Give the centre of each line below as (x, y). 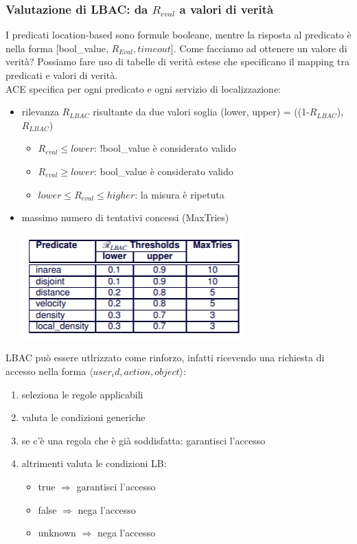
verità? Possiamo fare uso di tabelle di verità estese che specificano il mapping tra (177, 61)
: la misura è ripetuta (180, 194)
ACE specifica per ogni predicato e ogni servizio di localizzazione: (143, 88)
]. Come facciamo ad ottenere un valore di (259, 48)
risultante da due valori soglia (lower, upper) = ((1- (201, 112)
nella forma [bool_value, (57, 48)
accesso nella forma (46, 371)
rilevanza (40, 112)
